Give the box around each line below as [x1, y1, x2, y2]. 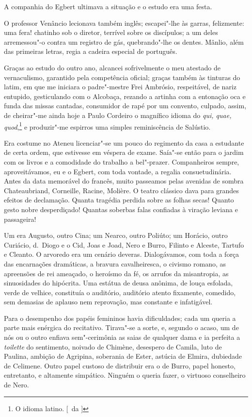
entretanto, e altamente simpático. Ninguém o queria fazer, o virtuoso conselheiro [4, 370, 246, 380]
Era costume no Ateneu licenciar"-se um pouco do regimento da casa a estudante [4, 137, 244, 148]
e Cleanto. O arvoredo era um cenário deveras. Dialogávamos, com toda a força [4, 249, 239, 259]
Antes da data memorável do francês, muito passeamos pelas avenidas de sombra [4, 176, 244, 186]
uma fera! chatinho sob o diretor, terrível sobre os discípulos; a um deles [4, 27, 218, 37]
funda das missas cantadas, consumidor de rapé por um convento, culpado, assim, [4, 100, 247, 111]
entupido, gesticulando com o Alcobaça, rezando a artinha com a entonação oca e [4, 91, 246, 101]
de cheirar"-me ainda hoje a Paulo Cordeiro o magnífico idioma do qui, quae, [4, 110, 232, 120]
